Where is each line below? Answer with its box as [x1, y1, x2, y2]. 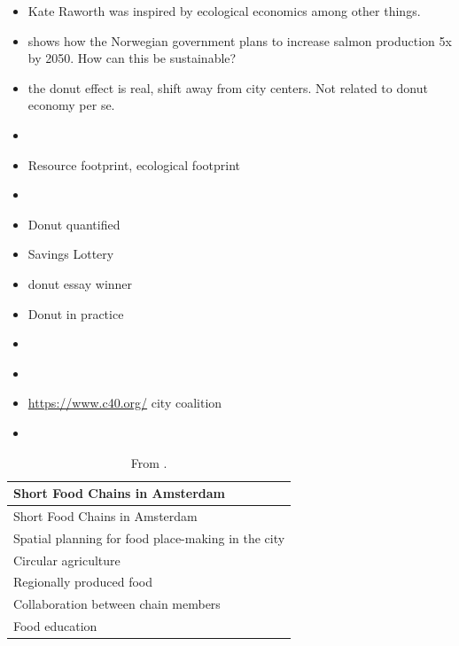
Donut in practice [27, 304, 124, 323]
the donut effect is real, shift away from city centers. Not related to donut [27, 78, 428, 97]
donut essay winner [27, 274, 133, 292]
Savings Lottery [27, 245, 114, 263]
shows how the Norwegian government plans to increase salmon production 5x [27, 31, 452, 50]
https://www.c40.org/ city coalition [27, 393, 222, 412]
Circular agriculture [13, 550, 121, 569]
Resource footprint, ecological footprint [27, 155, 240, 174]
